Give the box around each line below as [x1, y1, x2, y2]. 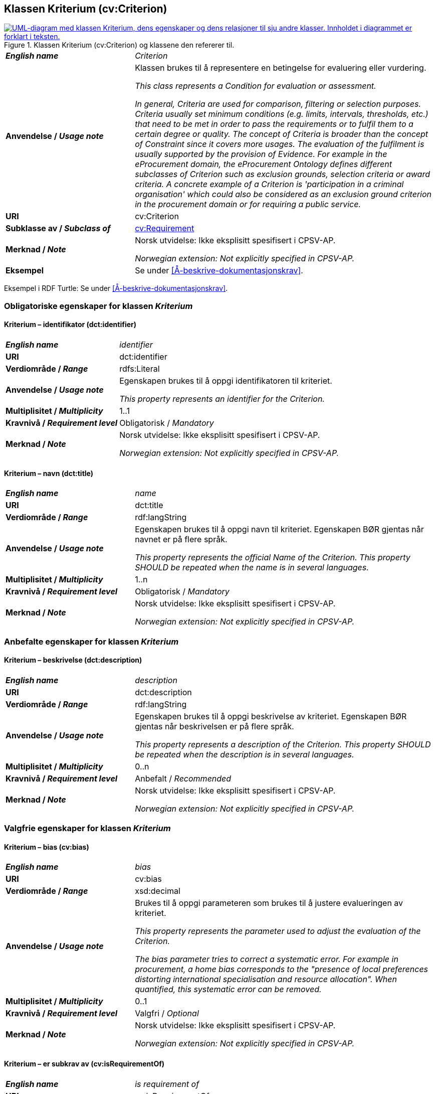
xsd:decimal [135, 886, 180, 896]
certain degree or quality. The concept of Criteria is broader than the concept [135, 129, 428, 139]
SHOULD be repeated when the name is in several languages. [135, 562, 369, 573]
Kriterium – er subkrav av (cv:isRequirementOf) [4, 1059, 165, 1068]
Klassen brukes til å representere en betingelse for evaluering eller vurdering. [135, 63, 426, 73]
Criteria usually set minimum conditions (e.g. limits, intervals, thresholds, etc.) [135, 109, 428, 119]
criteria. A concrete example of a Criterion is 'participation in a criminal [135, 179, 404, 190]
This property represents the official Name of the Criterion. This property [135, 552, 410, 563]
